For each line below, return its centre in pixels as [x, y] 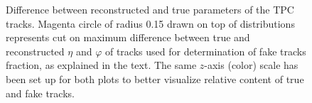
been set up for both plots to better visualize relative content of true [155, 78]
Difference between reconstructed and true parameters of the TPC [150, 9]
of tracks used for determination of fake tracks [205, 51]
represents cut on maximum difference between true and [128, 37]
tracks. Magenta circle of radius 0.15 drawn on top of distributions [150, 23]
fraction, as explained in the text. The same [101, 65]
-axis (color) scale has [251, 65]
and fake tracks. [40, 93]
